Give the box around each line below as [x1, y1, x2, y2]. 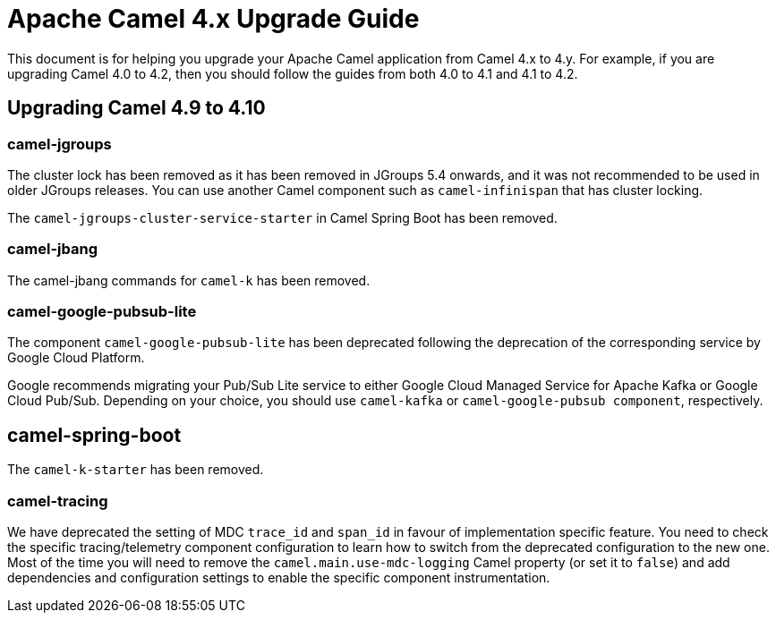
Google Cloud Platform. [7, 350, 145, 366]
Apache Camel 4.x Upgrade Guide [7, 4, 420, 34]
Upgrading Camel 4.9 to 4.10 [7, 97, 266, 120]
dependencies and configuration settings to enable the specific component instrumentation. [7, 570, 550, 586]
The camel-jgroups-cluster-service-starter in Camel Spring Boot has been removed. [7, 209, 558, 225]
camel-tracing [7, 491, 108, 510]
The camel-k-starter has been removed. [7, 462, 264, 478]
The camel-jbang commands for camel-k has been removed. [7, 272, 371, 288]
